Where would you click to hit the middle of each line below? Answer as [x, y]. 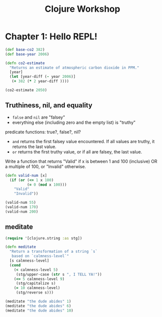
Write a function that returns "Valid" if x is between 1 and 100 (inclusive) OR [81, 161]
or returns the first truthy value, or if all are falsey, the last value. [77, 152]
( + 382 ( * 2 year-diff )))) [40, 81]
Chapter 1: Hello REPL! [51, 37]
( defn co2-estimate [25, 63]
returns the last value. [34, 146]
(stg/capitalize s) [36, 283]
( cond [15, 265]
